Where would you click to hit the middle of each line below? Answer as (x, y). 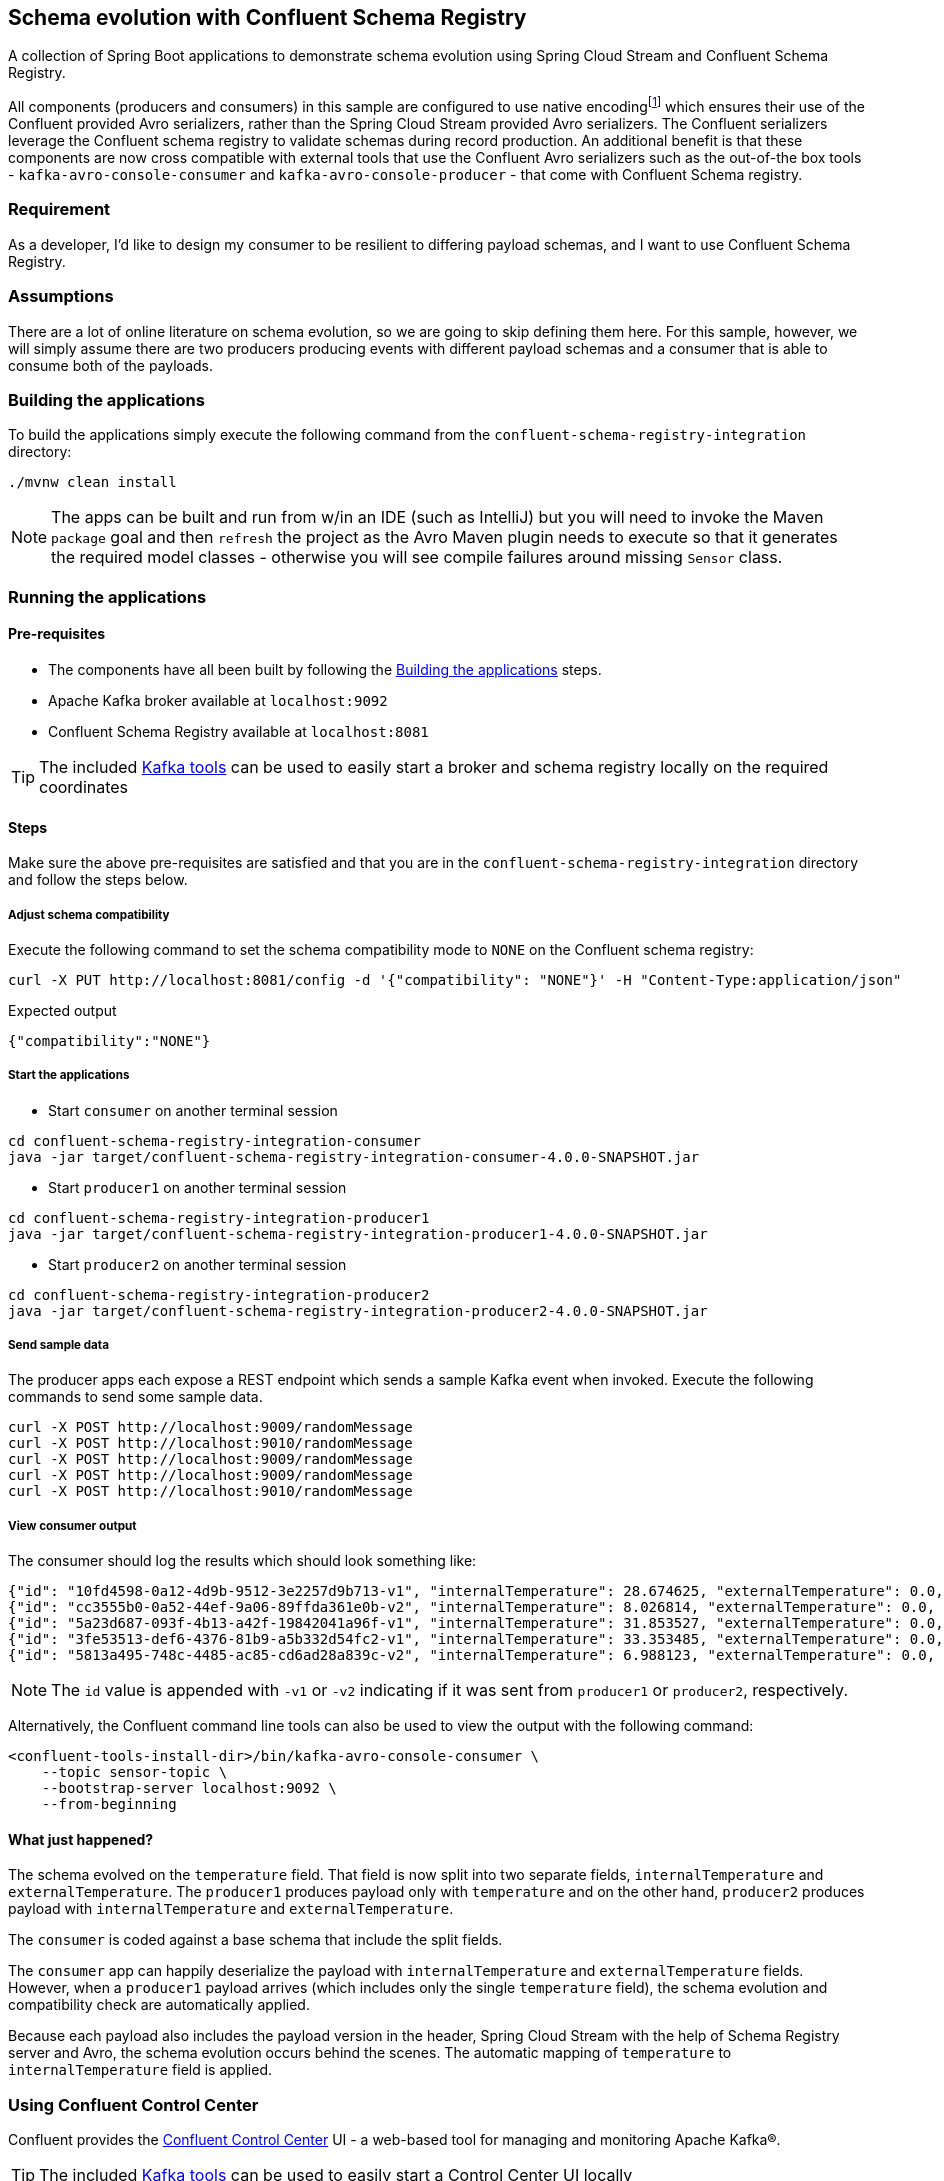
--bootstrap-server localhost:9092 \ (189, 1788)
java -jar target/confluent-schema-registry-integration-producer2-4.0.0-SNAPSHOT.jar (358, 1310)
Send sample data (58, 1345)
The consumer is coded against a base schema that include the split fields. (255, 1940)
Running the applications (107, 596)
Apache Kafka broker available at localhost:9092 (218, 700)
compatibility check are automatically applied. (159, 2005)
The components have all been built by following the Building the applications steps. (325, 669)
